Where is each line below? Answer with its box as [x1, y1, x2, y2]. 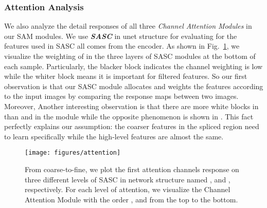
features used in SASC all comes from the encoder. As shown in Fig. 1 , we [4, 40, 240, 51]
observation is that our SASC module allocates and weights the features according [4, 80, 263, 91]
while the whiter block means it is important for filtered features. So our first [4, 71, 247, 81]
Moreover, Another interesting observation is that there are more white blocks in [4, 100, 259, 111]
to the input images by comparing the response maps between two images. [4, 91, 239, 101]
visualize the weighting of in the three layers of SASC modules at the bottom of [4, 51, 256, 61]
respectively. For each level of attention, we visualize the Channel [25, 184, 230, 195]
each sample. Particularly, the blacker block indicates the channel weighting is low [4, 60, 263, 71]
